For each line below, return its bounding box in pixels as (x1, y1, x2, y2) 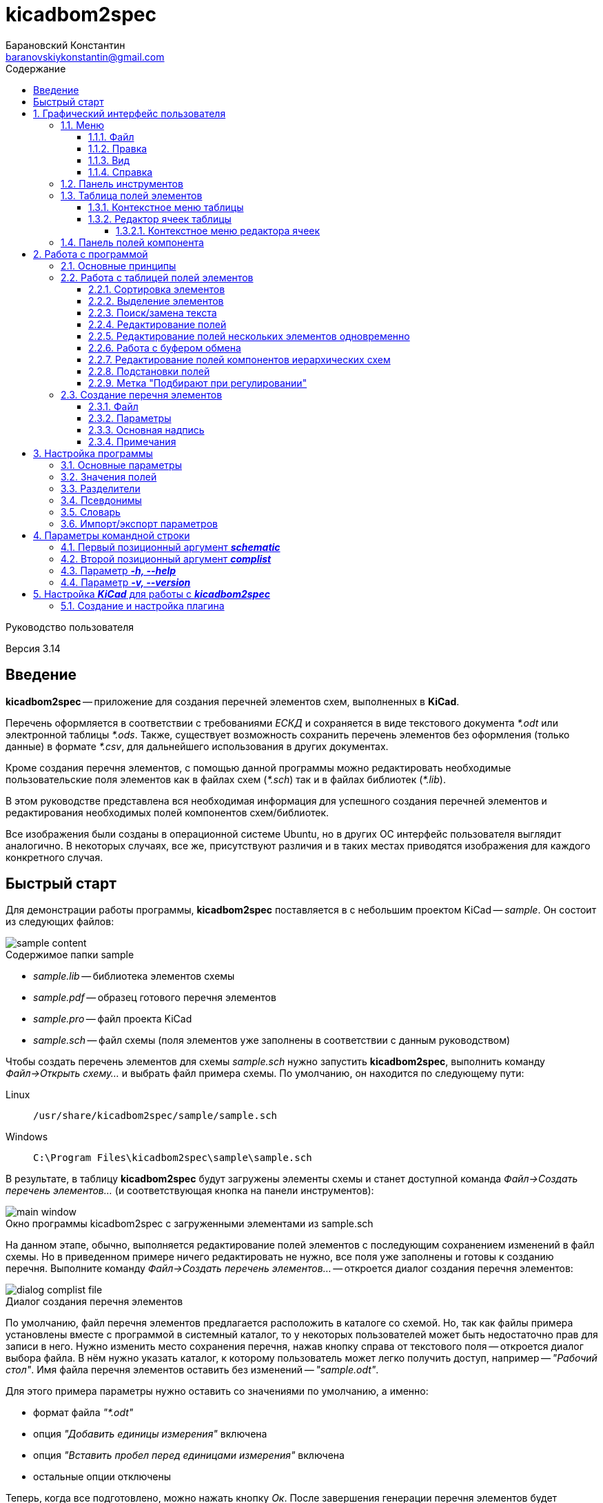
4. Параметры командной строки (33, 529, 190, 541)
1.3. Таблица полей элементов (61, 189, 203, 201)
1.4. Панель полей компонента (61, 236, 204, 248)
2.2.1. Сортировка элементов (88, 283, 225, 295)
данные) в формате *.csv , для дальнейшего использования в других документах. (6, 740, 389, 752)
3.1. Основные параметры (61, 458, 182, 471)
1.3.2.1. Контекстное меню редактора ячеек (116, 224, 320, 236)
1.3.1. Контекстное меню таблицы (88, 201, 244, 213)
